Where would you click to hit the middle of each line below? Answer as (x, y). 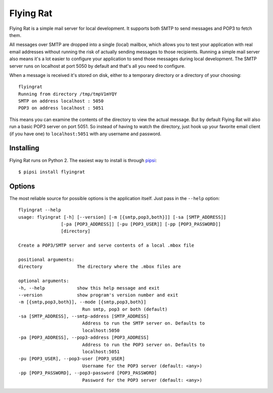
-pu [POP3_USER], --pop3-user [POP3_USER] (72, 359)
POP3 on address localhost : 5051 (61, 108)
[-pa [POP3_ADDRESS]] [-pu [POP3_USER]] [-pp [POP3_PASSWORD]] (141, 224)
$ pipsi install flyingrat (52, 172)
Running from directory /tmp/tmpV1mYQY (68, 94)
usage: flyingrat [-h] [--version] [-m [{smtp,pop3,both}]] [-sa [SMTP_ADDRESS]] (122, 217)
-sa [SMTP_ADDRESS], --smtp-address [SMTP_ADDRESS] (84, 316)
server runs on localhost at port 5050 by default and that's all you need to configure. (97, 66)
